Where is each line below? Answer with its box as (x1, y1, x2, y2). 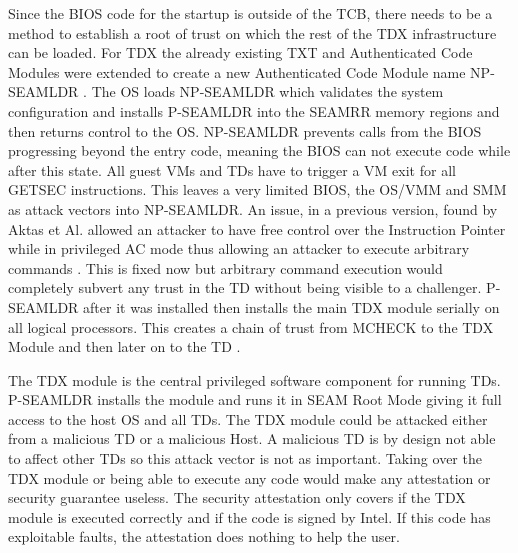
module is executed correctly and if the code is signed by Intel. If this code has (8, 506, 491, 527)
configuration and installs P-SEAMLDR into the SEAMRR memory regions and (8, 100, 500, 121)
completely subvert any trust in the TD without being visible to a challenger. (8, 277, 482, 298)
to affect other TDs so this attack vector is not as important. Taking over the (8, 448, 482, 469)
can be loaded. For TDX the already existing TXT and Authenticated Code (8, 42, 473, 63)
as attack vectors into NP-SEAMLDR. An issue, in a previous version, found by (8, 198, 498, 219)
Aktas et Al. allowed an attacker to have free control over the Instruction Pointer (8, 218, 506, 239)
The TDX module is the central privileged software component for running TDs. (8, 369, 501, 390)
